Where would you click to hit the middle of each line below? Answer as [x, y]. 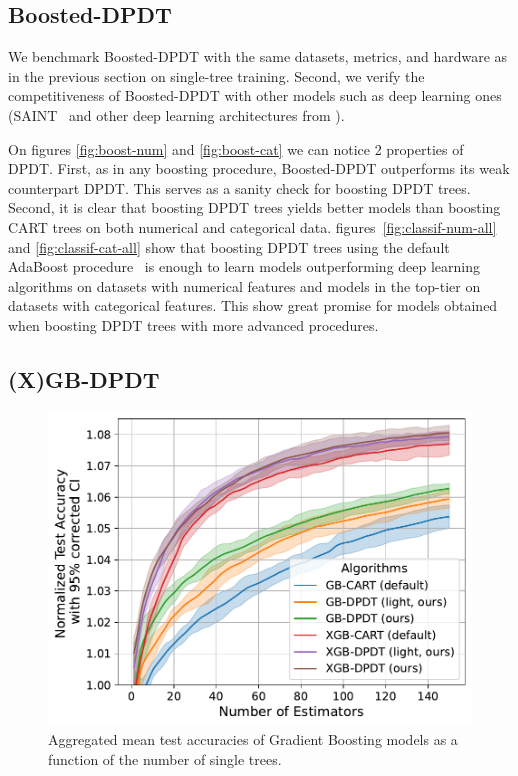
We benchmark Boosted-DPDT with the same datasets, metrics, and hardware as [258, 56]
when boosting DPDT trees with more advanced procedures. [193, 324]
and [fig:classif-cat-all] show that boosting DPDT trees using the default [229, 246]
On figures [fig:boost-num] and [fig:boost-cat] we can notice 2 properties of [236, 148]
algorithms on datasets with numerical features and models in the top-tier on [244, 285]
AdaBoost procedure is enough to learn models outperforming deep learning [244, 266]
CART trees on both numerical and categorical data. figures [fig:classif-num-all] [252, 226]
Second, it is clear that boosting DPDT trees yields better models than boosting [254, 207]
